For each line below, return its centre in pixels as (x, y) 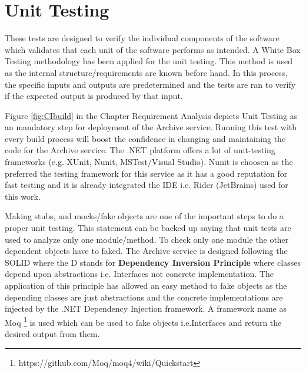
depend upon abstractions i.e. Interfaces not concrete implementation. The (139, 274)
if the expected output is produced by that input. (94, 96)
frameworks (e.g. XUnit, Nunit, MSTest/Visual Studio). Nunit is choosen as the (149, 162)
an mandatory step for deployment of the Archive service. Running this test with (151, 127)
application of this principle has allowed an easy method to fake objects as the (146, 285)
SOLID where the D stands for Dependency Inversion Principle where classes (153, 262)
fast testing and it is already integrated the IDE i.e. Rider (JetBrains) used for (147, 185)
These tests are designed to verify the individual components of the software (142, 38)
